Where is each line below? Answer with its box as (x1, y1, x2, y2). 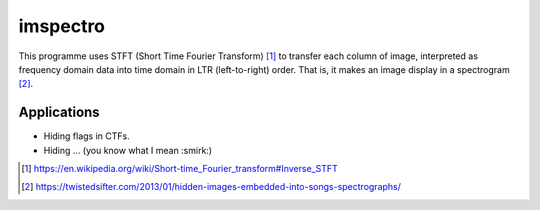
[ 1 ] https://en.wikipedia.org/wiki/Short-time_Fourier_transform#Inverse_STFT (21, 163, 339, 175)
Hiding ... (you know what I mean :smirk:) (43, 144, 213, 156)
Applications (18, 104, 100, 121)
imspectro (18, 15, 105, 37)
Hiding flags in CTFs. (43, 130, 130, 142)
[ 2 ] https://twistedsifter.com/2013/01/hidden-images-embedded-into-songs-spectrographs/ (21, 181, 402, 193)
